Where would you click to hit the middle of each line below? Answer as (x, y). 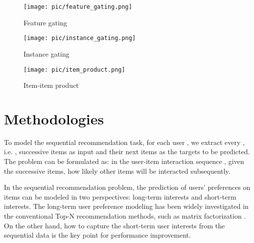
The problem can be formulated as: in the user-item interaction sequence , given (124, 161)
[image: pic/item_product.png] (74, 70)
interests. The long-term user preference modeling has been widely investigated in (126, 206)
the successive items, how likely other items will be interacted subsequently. (117, 171)
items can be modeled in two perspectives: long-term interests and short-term (120, 196)
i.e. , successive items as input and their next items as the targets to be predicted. (127, 152)
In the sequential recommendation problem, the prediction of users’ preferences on (127, 187)
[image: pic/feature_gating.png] (78, 7)
